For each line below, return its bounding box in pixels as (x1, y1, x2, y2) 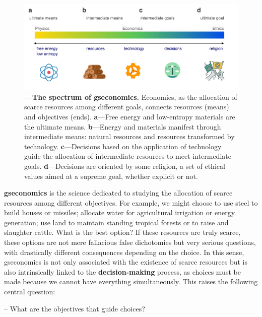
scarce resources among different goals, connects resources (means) (24, 101, 229, 112)
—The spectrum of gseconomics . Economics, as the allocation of (24, 91, 237, 102)
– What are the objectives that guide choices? (4, 303, 145, 313)
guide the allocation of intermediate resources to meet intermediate (24, 151, 231, 161)
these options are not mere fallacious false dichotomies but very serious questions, (4, 237, 256, 247)
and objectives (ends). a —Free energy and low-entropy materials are (24, 111, 235, 121)
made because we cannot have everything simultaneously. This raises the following (4, 276, 258, 287)
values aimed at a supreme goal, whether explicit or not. (24, 170, 198, 181)
